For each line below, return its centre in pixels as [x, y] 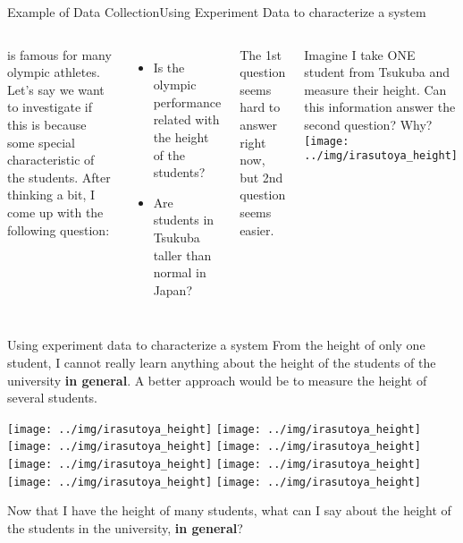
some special [41, 142]
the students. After [59, 177]
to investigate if [50, 107]
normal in [180, 272]
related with [186, 119]
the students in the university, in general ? [125, 527]
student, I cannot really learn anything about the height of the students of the [222, 362]
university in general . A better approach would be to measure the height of [217, 380]
